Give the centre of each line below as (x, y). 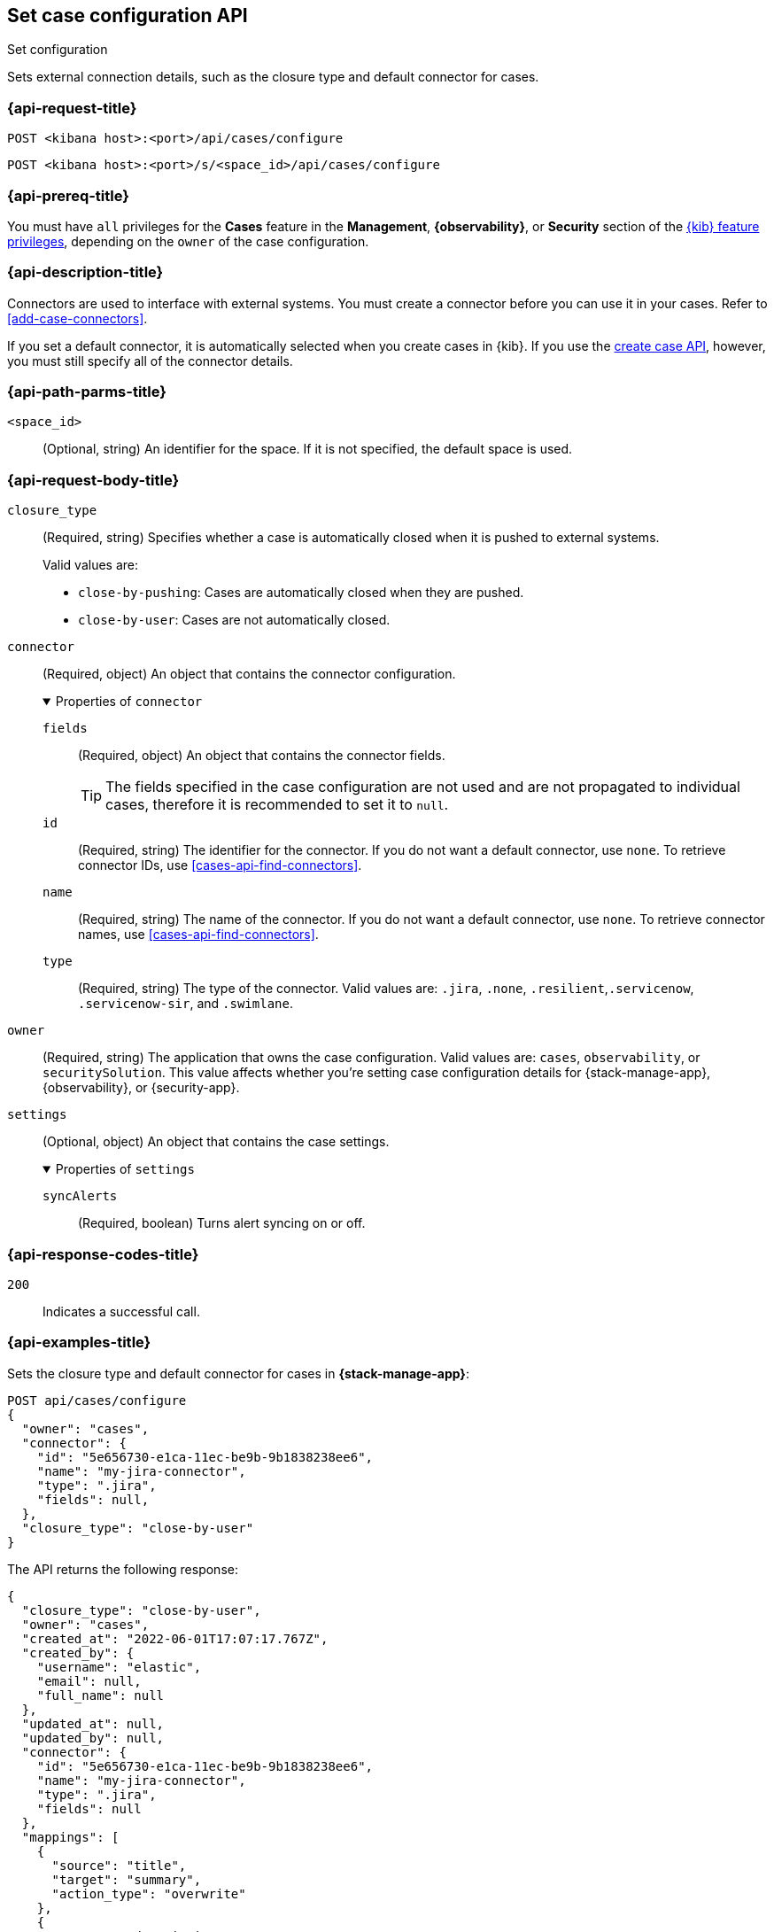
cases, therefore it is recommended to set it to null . (277, 805)
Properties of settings (125, 1169)
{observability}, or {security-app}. (141, 1088)
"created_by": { (78, 1653)
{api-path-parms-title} (87, 392)
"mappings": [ (70, 1837)
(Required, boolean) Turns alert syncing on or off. (222, 1223)
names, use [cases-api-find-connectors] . (198, 935)
